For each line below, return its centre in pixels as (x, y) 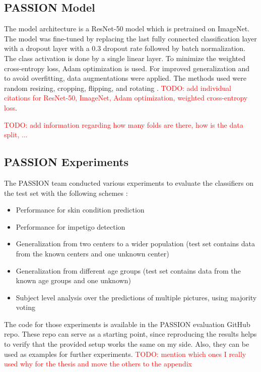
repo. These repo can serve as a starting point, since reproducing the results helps (130, 334)
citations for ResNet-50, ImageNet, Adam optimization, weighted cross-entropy (126, 98)
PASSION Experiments (67, 162)
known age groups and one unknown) (73, 280)
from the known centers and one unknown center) (92, 253)
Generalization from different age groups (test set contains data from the (128, 270)
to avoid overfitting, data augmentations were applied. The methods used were (125, 78)
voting (25, 307)
